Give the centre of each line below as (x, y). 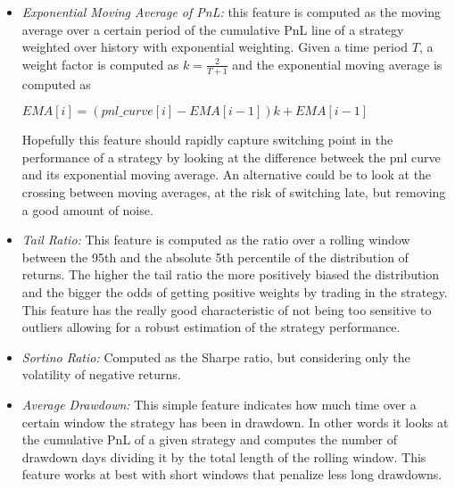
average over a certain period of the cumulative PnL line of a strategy (213, 29)
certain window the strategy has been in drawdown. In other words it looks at (235, 422)
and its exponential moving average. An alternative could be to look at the (227, 174)
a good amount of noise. (87, 209)
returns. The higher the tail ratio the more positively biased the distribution (231, 274)
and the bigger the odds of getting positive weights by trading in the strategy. (235, 291)
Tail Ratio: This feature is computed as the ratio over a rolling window (216, 240)
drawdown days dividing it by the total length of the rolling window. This (224, 456)
